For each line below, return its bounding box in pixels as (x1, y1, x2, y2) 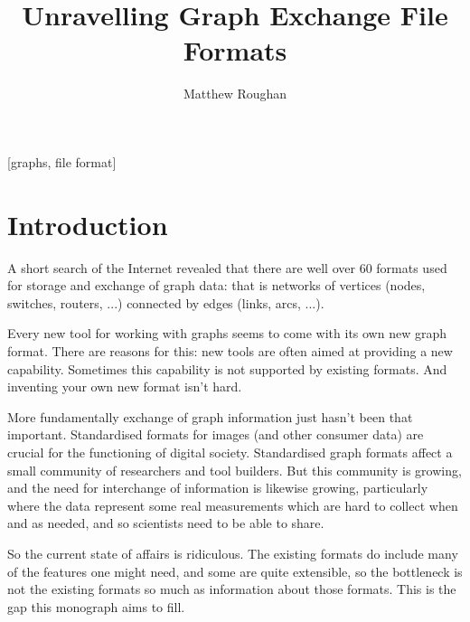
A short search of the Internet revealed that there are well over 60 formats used (7, 258, 447, 277)
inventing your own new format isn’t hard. (7, 377, 242, 396)
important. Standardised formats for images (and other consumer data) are (7, 425, 424, 444)
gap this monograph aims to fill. (7, 597, 185, 616)
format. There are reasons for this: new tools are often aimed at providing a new (7, 342, 453, 360)
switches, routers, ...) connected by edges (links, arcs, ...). (7, 293, 324, 312)
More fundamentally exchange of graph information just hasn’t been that (7, 407, 413, 426)
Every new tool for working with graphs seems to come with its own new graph (7, 324, 446, 343)
